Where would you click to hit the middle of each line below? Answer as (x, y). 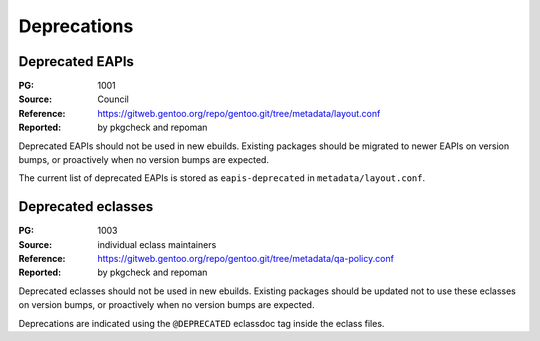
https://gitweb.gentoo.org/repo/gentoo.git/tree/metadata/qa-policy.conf (246, 259)
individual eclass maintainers (157, 244)
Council (113, 99)
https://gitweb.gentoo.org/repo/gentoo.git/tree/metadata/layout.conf (239, 113)
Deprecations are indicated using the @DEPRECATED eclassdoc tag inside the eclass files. (201, 323)
